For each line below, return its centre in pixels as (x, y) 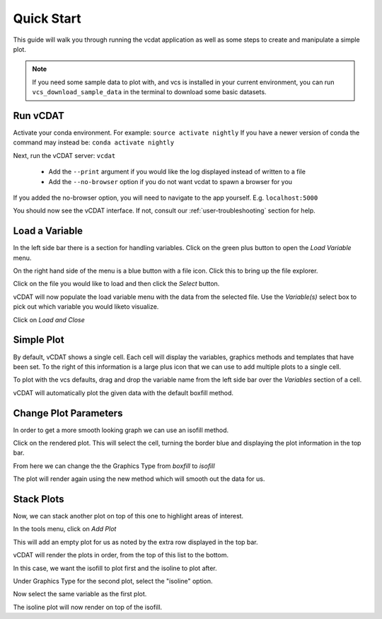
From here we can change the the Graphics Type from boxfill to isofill (114, 466)
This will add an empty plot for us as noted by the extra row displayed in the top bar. (135, 542)
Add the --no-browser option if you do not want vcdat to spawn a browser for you (170, 181)
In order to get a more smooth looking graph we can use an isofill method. (121, 430)
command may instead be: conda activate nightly (94, 142)
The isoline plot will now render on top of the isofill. (88, 607)
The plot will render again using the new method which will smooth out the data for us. (139, 479)
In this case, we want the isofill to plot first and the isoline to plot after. (115, 568)
